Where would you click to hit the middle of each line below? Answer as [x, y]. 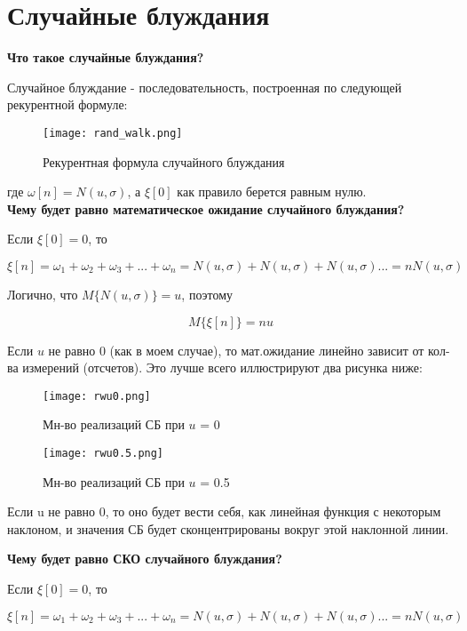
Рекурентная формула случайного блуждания [164, 161]
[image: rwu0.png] [97, 396]
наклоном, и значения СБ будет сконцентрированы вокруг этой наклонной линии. [228, 528]
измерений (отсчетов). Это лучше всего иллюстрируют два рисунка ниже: [222, 367]
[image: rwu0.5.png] [103, 453]
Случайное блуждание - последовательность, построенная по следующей [205, 87]
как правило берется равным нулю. [272, 192]
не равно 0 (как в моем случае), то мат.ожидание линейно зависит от [236, 350]
